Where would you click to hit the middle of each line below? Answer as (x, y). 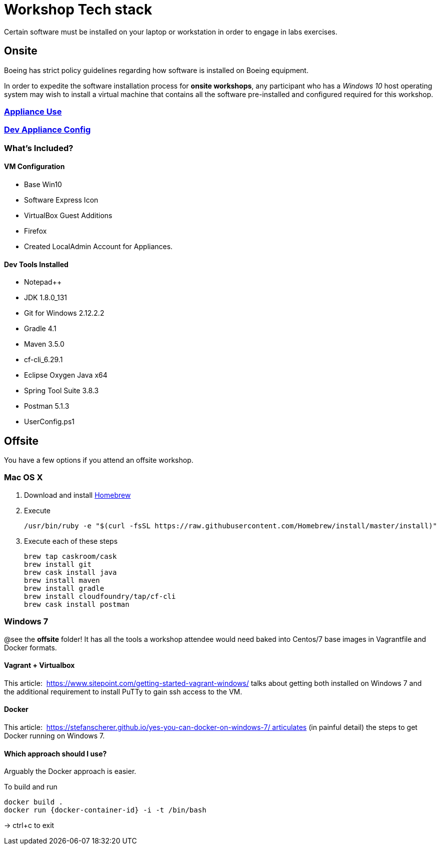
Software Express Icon (61, 200)
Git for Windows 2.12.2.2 (64, 313)
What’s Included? (39, 148)
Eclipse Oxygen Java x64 (66, 375)
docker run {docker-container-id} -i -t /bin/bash (105, 810)
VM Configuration (34, 167)
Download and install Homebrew (77, 495)
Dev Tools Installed (36, 264)
